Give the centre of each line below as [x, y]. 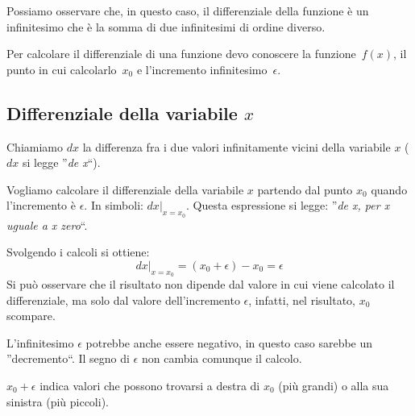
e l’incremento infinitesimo [202, 69]
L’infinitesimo [40, 342]
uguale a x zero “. [47, 225]
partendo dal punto [305, 189]
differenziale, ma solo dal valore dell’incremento [123, 300]
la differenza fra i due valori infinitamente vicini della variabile [237, 146]
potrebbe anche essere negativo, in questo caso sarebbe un [229, 342]
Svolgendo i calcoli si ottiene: [78, 252]
